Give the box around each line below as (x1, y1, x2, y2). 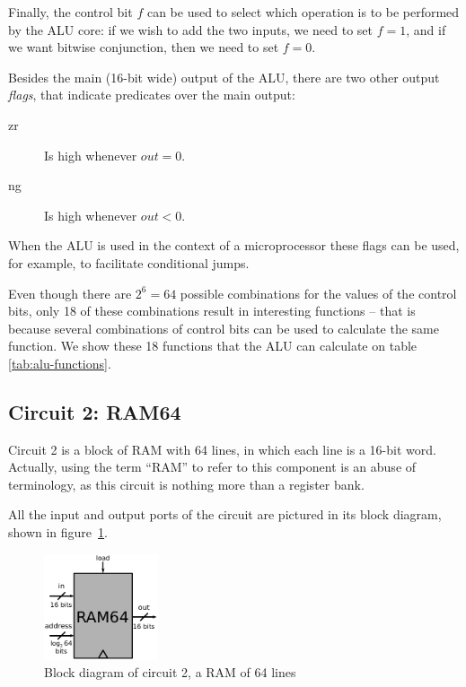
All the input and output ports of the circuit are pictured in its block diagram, (8, 505, 442, 524)
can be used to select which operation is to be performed (146, 3, 460, 21)
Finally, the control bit (8, 3, 133, 21)
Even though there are (8, 283, 132, 302)
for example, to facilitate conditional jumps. (8, 253, 250, 272)
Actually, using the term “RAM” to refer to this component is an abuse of (8, 457, 417, 476)
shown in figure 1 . (8, 523, 108, 542)
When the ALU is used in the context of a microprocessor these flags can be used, (8, 236, 460, 255)
